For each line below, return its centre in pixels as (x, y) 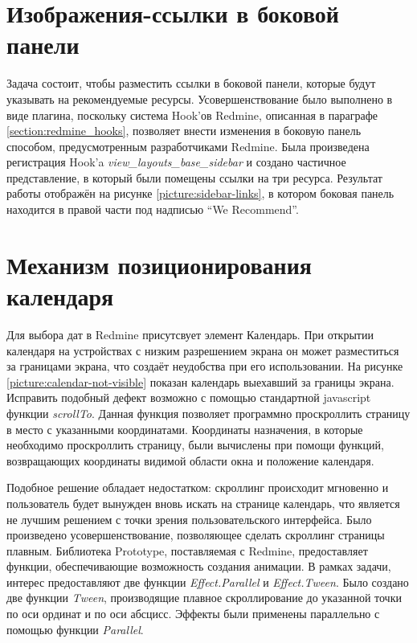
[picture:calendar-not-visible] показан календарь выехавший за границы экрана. (200, 381)
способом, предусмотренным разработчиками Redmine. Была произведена (188, 146)
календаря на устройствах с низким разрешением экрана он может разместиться (203, 350)
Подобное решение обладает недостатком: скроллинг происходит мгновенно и (198, 487)
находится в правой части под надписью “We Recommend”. (153, 209)
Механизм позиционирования (159, 264)
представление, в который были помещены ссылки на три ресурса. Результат (194, 177)
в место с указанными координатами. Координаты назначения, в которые (185, 429)
